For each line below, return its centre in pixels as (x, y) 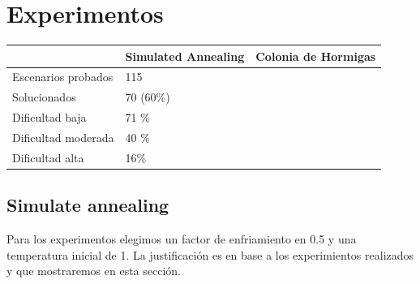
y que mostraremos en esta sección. (94, 271)
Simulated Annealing (185, 56)
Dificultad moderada (63, 137)
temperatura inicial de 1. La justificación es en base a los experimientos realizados (210, 254)
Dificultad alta (48, 157)
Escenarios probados (63, 77)
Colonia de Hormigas (316, 56)
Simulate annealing (88, 205)
